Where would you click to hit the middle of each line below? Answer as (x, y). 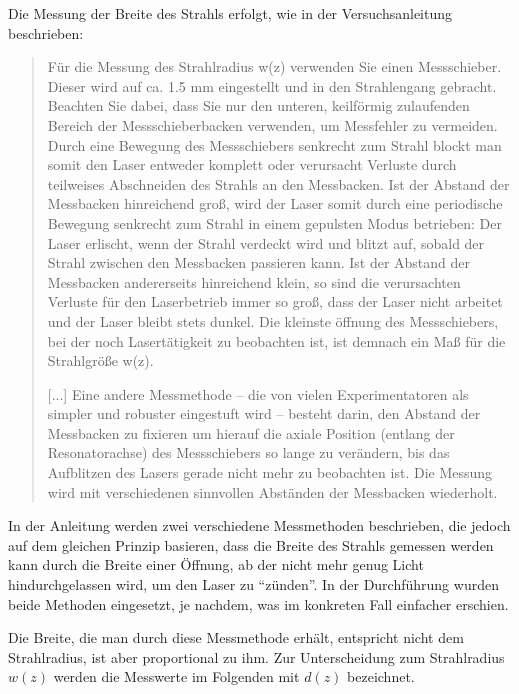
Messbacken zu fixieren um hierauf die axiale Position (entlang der (251, 432)
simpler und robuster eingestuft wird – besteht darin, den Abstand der (264, 413)
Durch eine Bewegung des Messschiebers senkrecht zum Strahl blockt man (274, 144)
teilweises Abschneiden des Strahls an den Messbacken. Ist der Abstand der (278, 183)
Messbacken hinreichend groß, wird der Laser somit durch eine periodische (275, 203)
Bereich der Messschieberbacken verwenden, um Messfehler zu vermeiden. (272, 124)
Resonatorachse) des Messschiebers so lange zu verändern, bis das (248, 452)
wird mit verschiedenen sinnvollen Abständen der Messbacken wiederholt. (272, 491)
